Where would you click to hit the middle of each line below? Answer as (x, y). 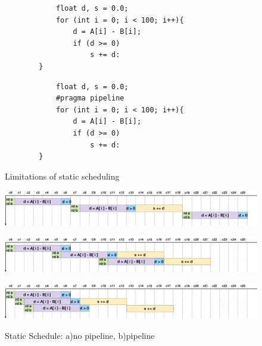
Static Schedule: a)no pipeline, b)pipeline (80, 335)
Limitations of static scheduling (62, 176)
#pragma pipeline (90, 98)
